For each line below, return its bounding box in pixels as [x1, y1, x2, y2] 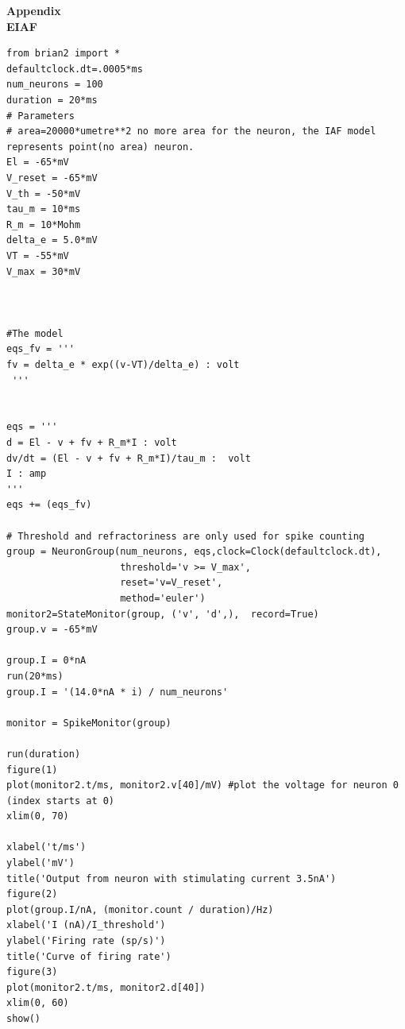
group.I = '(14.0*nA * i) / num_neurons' [6, 686, 229, 698]
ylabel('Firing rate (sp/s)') [6, 935, 166, 947]
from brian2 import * [6, 48, 121, 60]
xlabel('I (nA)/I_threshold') [6, 919, 166, 931]
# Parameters [6, 110, 75, 122]
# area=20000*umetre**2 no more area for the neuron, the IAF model [6, 126, 376, 137]
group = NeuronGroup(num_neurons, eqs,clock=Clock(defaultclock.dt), [6, 546, 382, 558]
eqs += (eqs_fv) [6, 499, 92, 511]
